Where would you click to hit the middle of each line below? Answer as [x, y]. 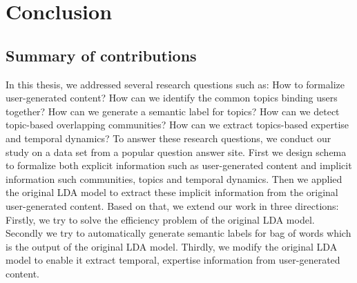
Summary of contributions [101, 55]
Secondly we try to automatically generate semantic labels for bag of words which [178, 233]
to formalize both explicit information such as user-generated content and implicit [179, 165]
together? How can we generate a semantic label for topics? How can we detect [173, 111]
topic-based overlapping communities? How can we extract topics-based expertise [177, 125]
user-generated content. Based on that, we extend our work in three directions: [172, 205]
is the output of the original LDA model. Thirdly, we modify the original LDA [172, 246]
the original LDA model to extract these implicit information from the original [172, 192]
